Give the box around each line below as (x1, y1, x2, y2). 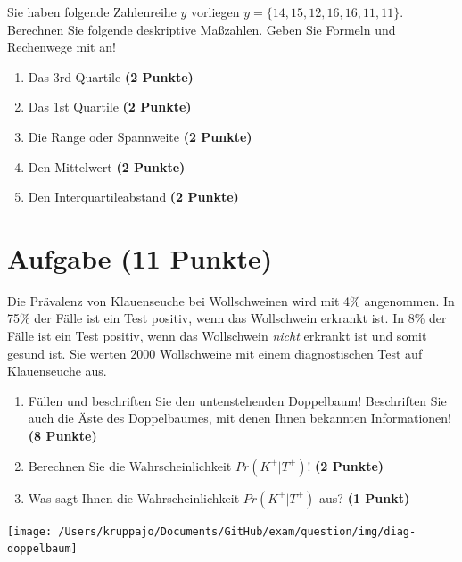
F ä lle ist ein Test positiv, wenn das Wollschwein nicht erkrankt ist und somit (7, 326, 427, 345)
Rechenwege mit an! (7, 37, 116, 56)
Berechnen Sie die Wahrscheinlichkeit (28, 456, 232, 475)
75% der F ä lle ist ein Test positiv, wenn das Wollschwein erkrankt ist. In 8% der (7, 309, 447, 327)
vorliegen (191, 3, 240, 21)
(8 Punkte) (28, 426, 97, 445)
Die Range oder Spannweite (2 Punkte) (28, 127, 252, 145)
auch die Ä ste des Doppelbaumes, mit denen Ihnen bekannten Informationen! (28, 409, 451, 427)
